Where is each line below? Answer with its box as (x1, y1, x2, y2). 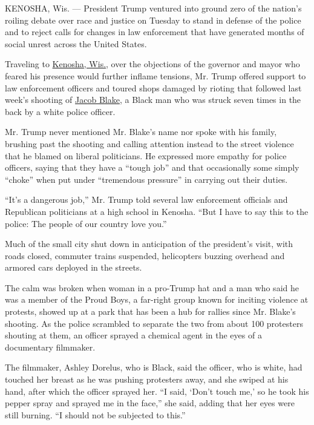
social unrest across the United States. (5, 37, 147, 50)
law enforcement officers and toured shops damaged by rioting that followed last (5, 81, 302, 94)
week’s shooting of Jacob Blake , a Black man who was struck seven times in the (5, 93, 301, 106)
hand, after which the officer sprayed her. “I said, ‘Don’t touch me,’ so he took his (5, 384, 309, 397)
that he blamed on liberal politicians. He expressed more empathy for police (5, 149, 287, 162)
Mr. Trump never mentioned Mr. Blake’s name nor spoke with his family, (5, 125, 277, 138)
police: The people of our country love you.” (5, 217, 167, 229)
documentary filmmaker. (5, 340, 96, 353)
